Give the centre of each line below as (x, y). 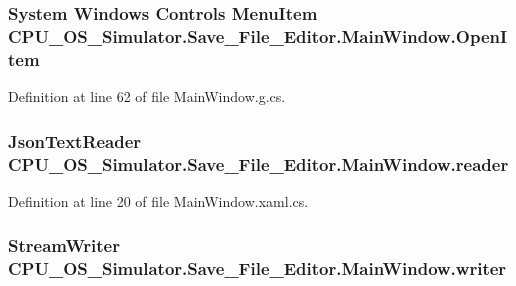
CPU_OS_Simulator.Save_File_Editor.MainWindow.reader (258, 163)
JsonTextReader (75, 140)
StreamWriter (64, 245)
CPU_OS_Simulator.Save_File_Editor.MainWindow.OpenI (258, 35)
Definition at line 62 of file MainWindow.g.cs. (147, 96)
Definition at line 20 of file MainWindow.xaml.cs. (158, 200)
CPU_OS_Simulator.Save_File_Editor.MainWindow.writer (257, 268)
